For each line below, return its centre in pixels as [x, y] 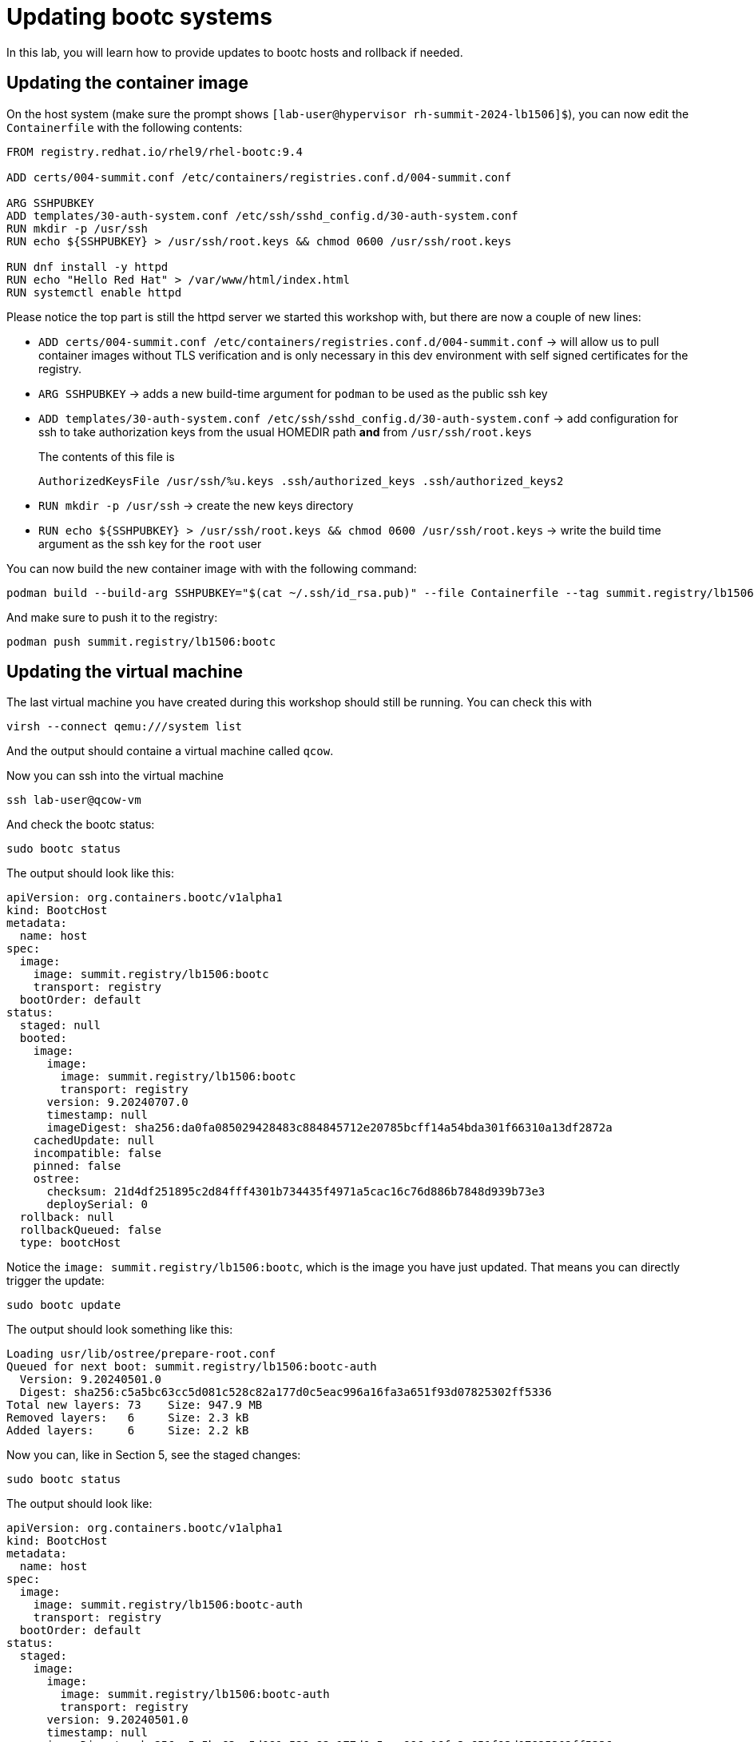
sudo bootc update [64, 1305]
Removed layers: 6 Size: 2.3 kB [128, 1418]
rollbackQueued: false [90, 1230]
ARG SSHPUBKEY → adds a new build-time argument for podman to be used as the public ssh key [293, 393]
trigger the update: [56, 1281]
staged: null [60, 1026]
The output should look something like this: [120, 1330]
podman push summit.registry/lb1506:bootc [141, 641]
